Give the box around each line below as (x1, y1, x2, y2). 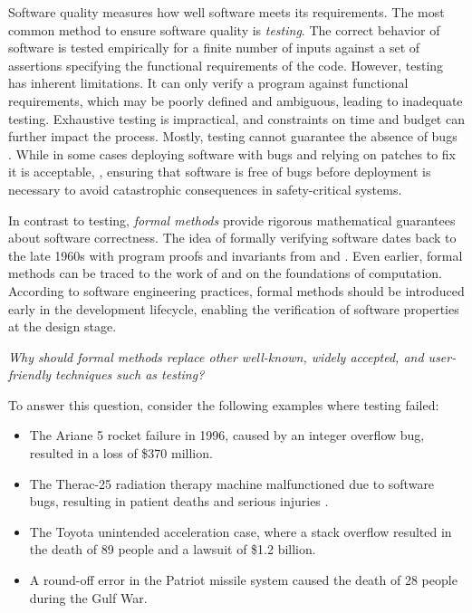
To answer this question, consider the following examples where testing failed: (8, 395, 439, 414)
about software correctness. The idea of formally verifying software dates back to (8, 228, 457, 247)
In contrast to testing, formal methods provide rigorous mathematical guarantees (8, 210, 456, 229)
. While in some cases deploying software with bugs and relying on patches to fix (8, 144, 457, 163)
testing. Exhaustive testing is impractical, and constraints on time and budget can (8, 109, 465, 128)
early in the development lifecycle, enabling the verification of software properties (8, 299, 459, 318)
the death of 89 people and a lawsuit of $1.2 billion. (29, 540, 316, 559)
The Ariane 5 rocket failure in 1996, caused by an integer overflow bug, (29, 426, 425, 445)
